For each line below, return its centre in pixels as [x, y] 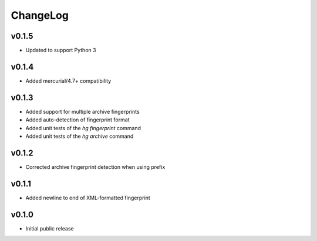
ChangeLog [40, 15]
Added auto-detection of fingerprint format [77, 120]
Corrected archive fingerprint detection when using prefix [95, 167]
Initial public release [50, 228]
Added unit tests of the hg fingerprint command [83, 128]
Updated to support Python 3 [61, 50]
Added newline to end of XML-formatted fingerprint [88, 198]
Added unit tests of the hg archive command [80, 136]
